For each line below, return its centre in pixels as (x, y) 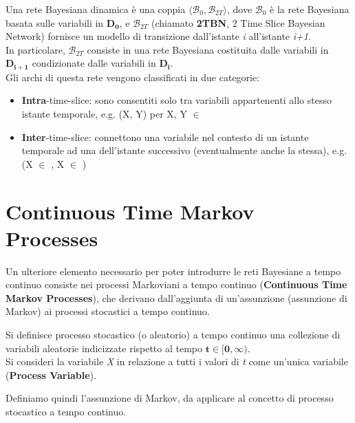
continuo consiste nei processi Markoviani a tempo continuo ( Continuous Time (176, 284)
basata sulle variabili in (55, 22)
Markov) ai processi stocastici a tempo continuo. (108, 311)
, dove (239, 9)
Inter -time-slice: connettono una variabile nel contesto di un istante (165, 137)
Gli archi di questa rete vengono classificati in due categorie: (133, 77)
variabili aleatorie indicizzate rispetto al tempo (104, 348)
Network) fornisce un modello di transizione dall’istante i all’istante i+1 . (158, 36)
